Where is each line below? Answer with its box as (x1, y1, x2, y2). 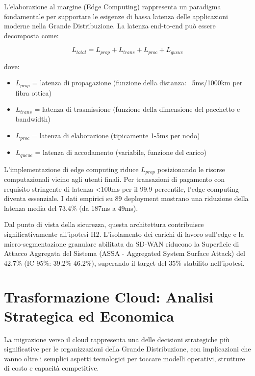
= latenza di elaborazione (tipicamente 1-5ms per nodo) (32, 130, 200, 140)
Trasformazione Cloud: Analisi (4, 286, 213, 306)
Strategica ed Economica (4, 305, 174, 326)
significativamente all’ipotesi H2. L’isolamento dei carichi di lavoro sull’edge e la (4, 228, 244, 239)
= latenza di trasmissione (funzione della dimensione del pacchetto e (34, 104, 240, 114)
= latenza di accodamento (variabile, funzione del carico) (35, 147, 206, 157)
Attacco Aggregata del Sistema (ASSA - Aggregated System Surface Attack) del (4, 248, 245, 258)
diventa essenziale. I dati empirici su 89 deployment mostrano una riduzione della (4, 193, 249, 203)
